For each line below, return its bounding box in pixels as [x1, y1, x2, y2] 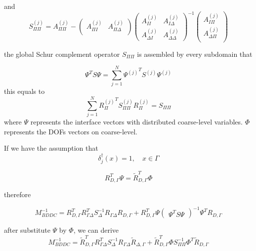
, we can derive [73, 225, 119, 235]
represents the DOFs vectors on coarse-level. [4, 126, 137, 136]
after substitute [4, 225, 50, 235]
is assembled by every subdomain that [137, 48, 253, 59]
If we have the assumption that [4, 143, 98, 153]
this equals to [4, 86, 45, 96]
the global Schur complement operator [4, 48, 120, 59]
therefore [4, 189, 31, 200]
